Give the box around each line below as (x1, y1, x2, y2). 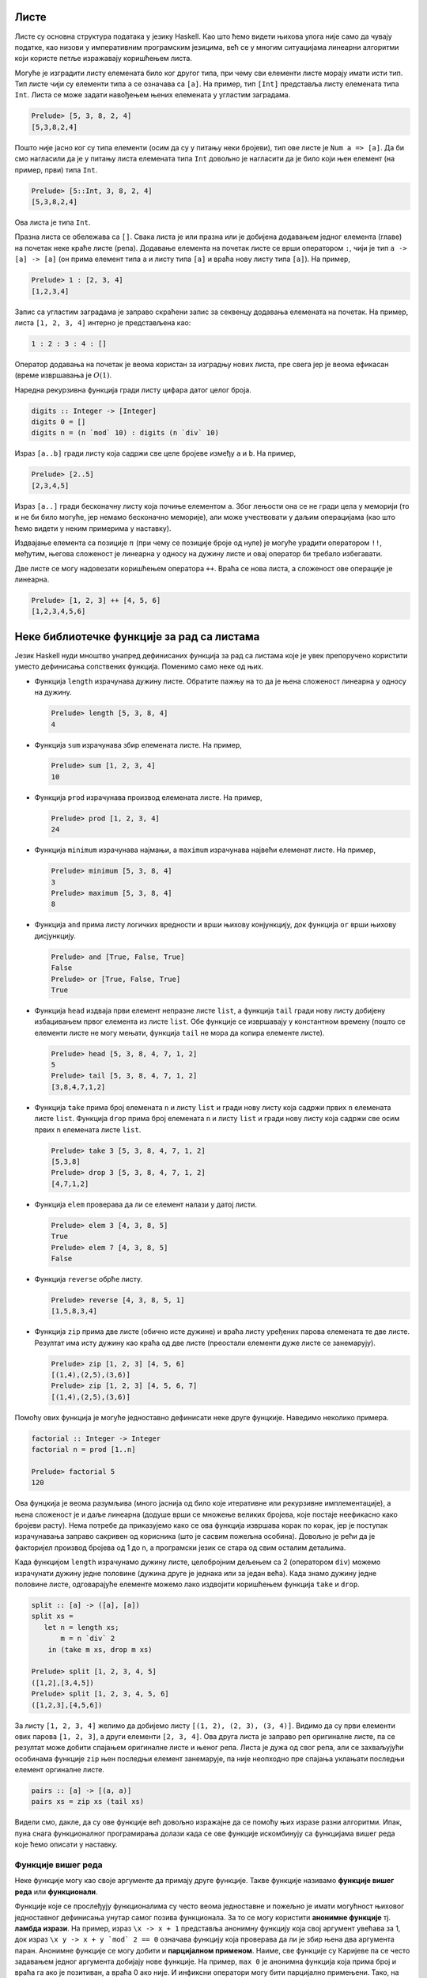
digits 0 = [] (31, 418, 86, 426)
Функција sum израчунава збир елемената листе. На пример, (34, 740, 243, 749)
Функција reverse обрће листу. (34, 1274, 143, 1283)
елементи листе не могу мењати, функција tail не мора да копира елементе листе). (34, 1028, 325, 1037)
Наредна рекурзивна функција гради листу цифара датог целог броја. (14, 385, 252, 395)
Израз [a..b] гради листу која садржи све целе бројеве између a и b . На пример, (14, 449, 297, 458)
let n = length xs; (43, 1623, 119, 1631)
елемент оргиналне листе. (14, 1765, 104, 1775)
